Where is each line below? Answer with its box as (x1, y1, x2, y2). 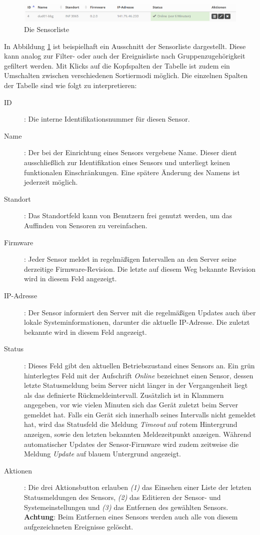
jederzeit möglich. (24, 177, 78, 187)
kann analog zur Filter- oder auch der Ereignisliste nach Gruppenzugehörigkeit (4, 51, 245, 61)
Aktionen (4, 465, 32, 475)
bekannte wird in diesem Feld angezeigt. (24, 326, 147, 337)
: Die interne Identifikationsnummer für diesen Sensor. (24, 114, 190, 124)
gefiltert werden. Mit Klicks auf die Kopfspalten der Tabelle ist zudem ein (4, 60, 230, 71)
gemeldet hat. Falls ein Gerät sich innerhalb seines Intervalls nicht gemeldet (24, 409, 256, 419)
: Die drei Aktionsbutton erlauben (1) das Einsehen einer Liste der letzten (24, 482, 251, 492)
